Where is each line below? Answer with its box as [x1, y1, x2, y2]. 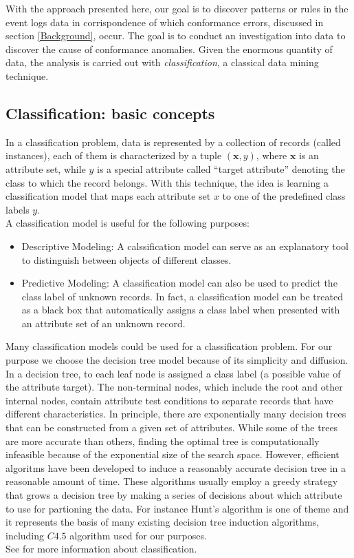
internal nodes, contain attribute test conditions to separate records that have [5, 393, 333, 407]
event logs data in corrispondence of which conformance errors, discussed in [5, 14, 324, 29]
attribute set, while [5, 161, 86, 176]
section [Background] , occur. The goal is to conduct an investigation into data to [5, 28, 346, 43]
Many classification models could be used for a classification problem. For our [5, 339, 333, 353]
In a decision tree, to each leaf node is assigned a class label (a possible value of [5, 366, 341, 380]
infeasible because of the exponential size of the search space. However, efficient [5, 447, 340, 462]
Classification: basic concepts [5, 102, 215, 123]
